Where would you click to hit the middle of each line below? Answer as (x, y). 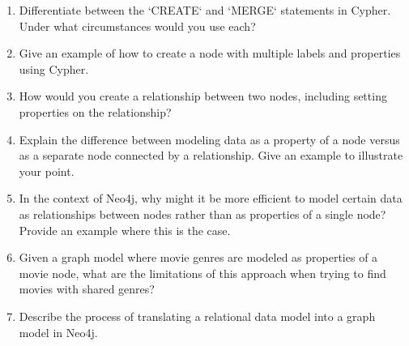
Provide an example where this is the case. (125, 230)
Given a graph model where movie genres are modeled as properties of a (198, 257)
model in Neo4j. (58, 332)
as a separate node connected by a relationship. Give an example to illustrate (211, 155)
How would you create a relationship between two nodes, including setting (203, 96)
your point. (47, 171)
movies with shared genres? (87, 289)
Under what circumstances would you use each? (137, 26)
